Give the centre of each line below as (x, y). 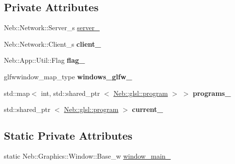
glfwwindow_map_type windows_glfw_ (68, 76)
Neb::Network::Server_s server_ (52, 27)
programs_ (212, 93)
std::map (17, 93)
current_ (147, 109)
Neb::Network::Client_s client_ (53, 44)
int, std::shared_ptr (71, 93)
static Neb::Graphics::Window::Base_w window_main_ (87, 155)
